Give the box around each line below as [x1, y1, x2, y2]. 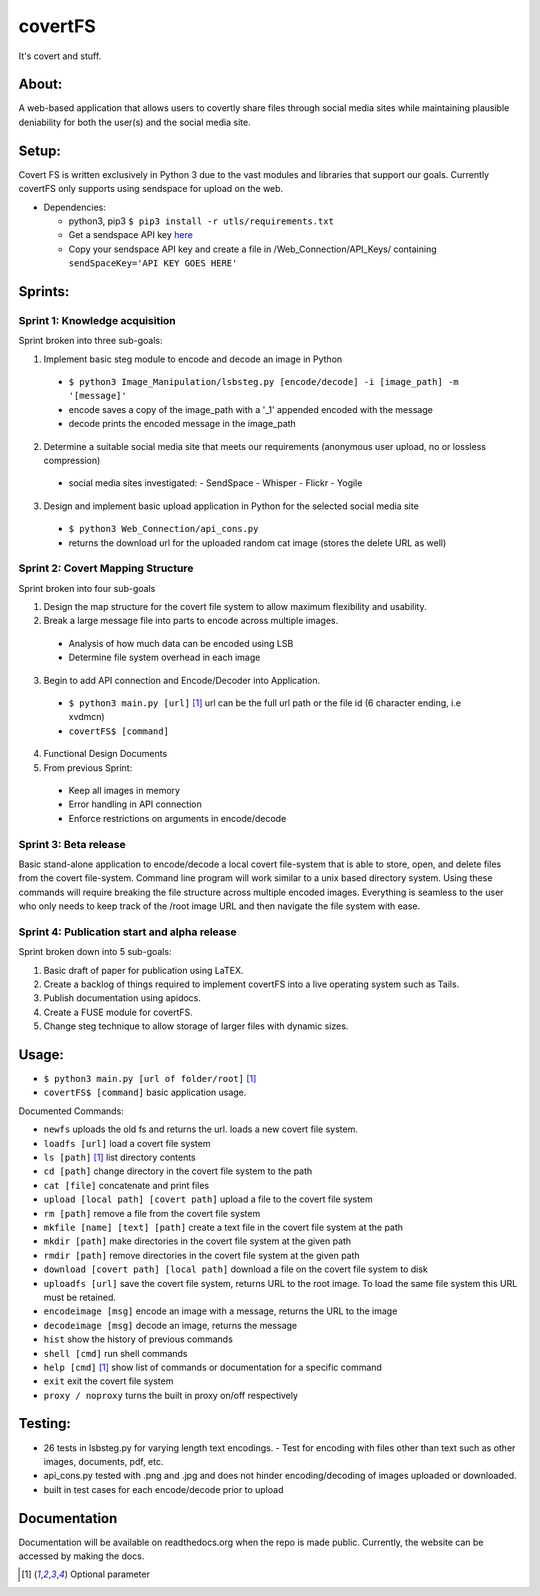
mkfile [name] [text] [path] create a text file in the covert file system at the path [43, 1221, 404, 1233]
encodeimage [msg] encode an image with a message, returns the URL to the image [43, 1305, 398, 1317]
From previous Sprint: [43, 761, 133, 774]
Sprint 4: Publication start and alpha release [18, 925, 237, 939]
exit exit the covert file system [43, 1375, 174, 1387]
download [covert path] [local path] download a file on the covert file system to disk [43, 1263, 429, 1275]
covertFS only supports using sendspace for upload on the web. [18, 183, 284, 195]
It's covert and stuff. [18, 50, 102, 62]
